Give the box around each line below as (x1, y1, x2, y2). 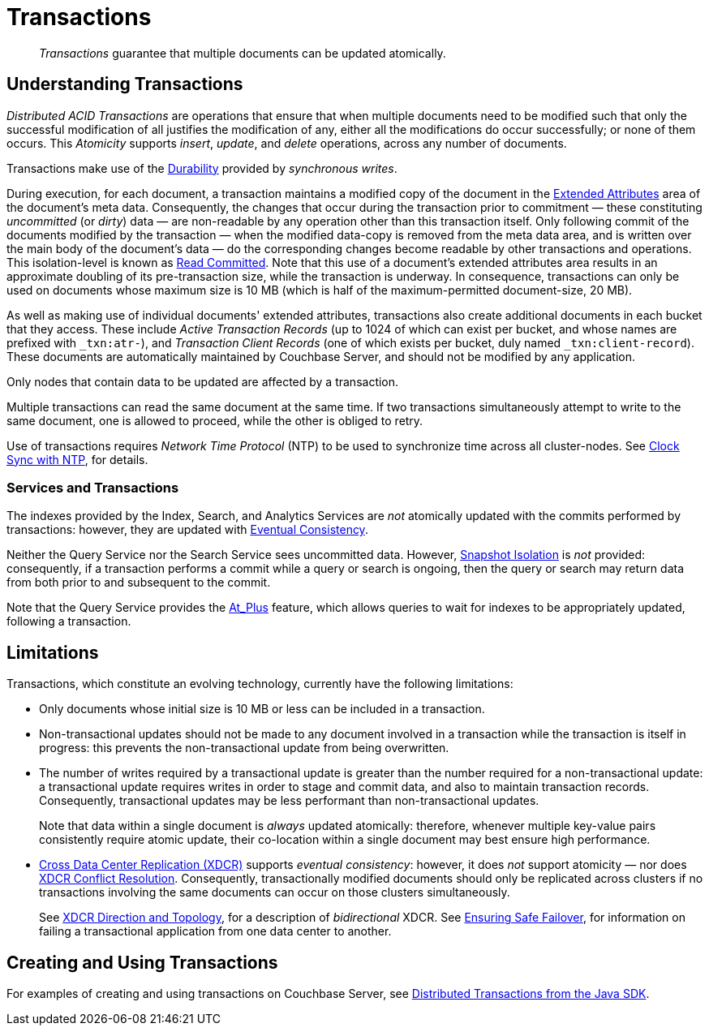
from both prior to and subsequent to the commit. (6, 575, 271, 590)
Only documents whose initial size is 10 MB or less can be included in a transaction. (39, 702, 485, 716)
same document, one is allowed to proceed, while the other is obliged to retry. (6, 413, 423, 428)
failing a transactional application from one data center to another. (39, 924, 392, 939)
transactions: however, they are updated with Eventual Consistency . (6, 522, 368, 537)
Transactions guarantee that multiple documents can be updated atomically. (39, 45, 446, 60)
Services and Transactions (6, 479, 179, 496)
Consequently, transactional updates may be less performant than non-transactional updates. (39, 793, 539, 808)
